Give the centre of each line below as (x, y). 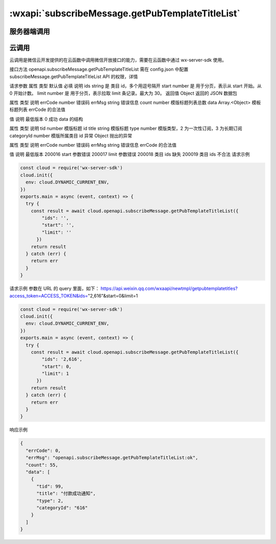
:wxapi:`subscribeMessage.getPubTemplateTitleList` (125, 13)
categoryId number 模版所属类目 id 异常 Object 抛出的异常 (71, 135)
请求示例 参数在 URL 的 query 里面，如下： (54, 288)
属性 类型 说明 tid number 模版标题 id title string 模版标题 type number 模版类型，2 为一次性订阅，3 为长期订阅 (126, 128)
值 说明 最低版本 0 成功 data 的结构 (46, 119)
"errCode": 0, (43, 450)
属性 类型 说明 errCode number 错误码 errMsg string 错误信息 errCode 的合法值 (93, 145)
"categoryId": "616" (62, 508)
